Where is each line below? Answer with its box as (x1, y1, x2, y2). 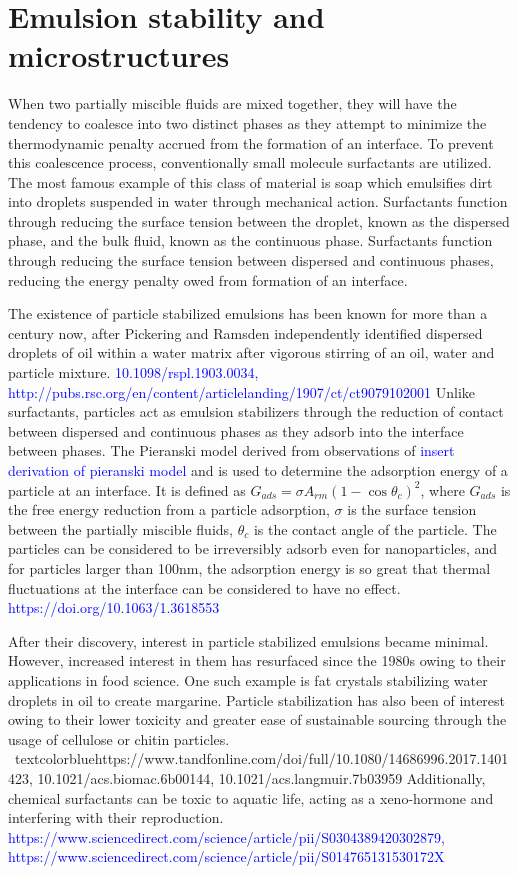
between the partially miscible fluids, (8, 518, 233, 539)
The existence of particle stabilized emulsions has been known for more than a (8, 303, 488, 324)
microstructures (8, 35, 230, 76)
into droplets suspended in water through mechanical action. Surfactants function (8, 191, 508, 212)
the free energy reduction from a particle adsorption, (8, 499, 330, 520)
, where (420, 479, 465, 500)
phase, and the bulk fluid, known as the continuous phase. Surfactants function (8, 230, 493, 251)
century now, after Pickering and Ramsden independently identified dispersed (8, 322, 483, 343)
